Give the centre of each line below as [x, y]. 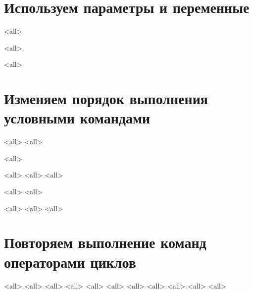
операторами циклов [70, 262]
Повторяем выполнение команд [105, 242]
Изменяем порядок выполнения [106, 98]
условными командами [77, 118]
